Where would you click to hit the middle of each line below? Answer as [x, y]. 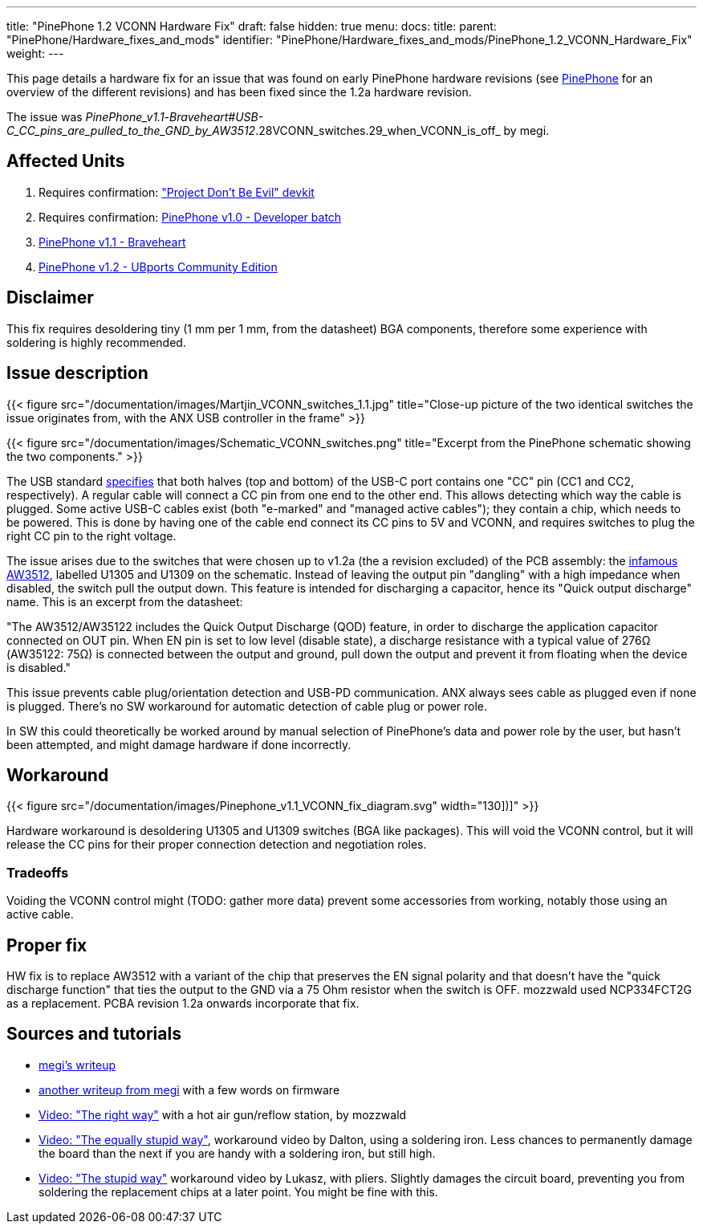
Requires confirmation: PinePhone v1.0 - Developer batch [190, 217]
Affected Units [66, 161]
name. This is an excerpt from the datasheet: [125, 601]
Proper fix [47, 945]
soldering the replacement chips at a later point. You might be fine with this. [238, 1191]
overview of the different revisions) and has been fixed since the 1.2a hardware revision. [239, 92]
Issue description [77, 373]
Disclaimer [50, 298]
